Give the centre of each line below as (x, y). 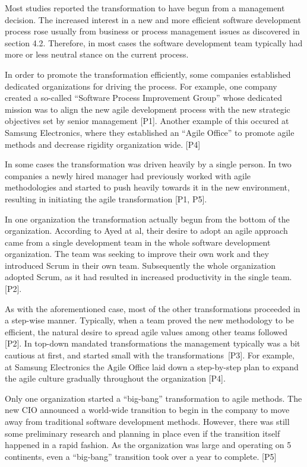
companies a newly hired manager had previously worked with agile (128, 175)
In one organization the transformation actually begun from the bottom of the (147, 219)
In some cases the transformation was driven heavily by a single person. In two (148, 164)
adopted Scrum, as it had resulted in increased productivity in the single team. (148, 277)
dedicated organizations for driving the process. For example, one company (141, 86)
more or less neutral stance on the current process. (97, 54)
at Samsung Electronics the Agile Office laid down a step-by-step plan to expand (152, 366)
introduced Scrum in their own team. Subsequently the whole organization (140, 265)
